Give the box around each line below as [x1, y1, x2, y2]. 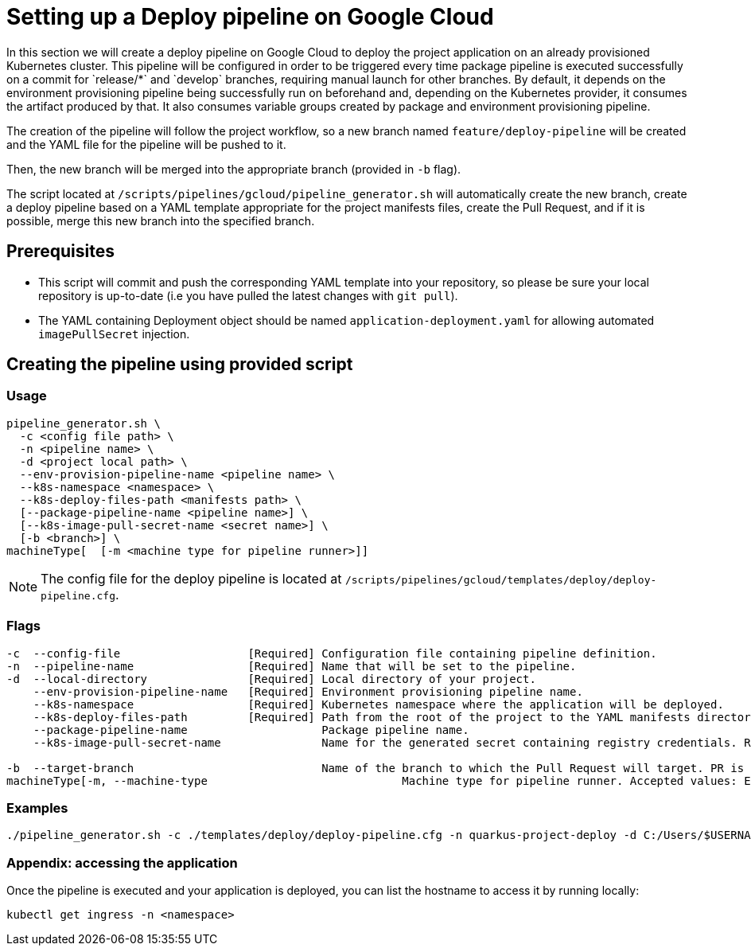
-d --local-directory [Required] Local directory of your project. [6, 672, 536, 685]
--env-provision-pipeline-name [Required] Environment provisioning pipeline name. [33, 685, 583, 698]
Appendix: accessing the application [6, 854, 238, 871]
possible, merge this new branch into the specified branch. [6, 213, 315, 228]
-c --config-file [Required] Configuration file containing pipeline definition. [6, 646, 657, 660]
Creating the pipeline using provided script [6, 354, 353, 375]
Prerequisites [6, 241, 115, 262]
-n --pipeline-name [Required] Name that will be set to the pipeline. [6, 659, 577, 673]
